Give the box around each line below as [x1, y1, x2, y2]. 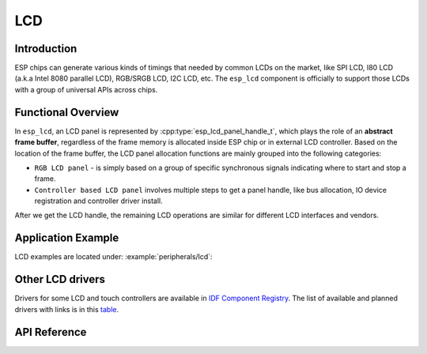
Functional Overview [14, 105, 119, 119]
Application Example [14, 232, 119, 245]
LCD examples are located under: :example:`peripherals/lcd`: [14, 252, 213, 262]
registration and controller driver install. [34, 196, 164, 205]
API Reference [14, 325, 87, 339]
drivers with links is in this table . [14, 304, 119, 314]
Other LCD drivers [14, 273, 106, 286]
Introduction [14, 42, 77, 55]
